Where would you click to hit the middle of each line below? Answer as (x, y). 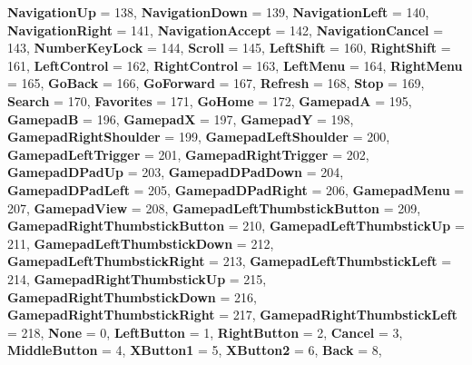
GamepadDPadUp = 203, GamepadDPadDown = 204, (176, 172)
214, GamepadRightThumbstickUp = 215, (137, 278)
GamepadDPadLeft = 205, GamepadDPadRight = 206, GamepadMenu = (236, 189)
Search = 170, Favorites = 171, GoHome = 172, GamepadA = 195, (210, 100)
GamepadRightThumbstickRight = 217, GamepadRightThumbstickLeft (232, 315)
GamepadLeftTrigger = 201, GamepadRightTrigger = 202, (188, 154)
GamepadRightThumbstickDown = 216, (132, 296)
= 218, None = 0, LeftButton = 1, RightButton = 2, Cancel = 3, (205, 332)
